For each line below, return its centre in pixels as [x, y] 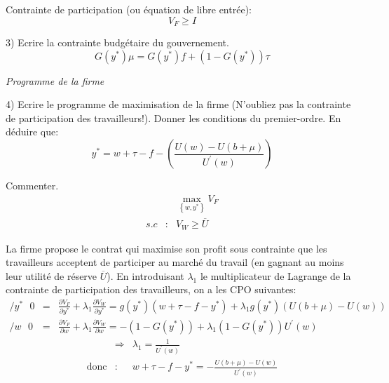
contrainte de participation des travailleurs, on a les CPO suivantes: [151, 289]
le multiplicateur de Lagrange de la [275, 275]
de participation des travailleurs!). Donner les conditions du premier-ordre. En [173, 117]
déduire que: [32, 132]
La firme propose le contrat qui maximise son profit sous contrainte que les [166, 248]
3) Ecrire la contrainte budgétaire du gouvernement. [117, 42]
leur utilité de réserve [52, 275]
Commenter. [32, 186]
